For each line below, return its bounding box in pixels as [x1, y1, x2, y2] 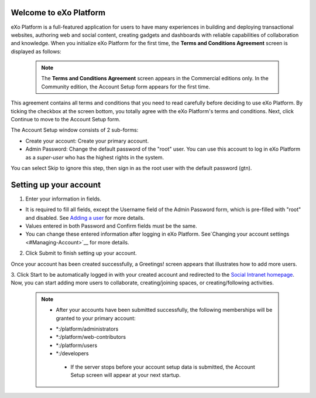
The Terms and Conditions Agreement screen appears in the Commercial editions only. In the [41, 75, 269, 82]
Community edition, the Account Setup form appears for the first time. [41, 83, 211, 90]
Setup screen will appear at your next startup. [70, 371, 181, 378]
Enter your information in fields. [25, 195, 102, 202]
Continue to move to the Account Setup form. [11, 116, 121, 123]
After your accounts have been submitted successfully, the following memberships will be [56, 307, 273, 314]
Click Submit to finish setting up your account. [25, 250, 137, 257]
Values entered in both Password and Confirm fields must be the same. [25, 223, 197, 230]
